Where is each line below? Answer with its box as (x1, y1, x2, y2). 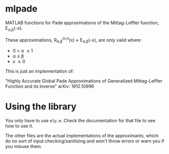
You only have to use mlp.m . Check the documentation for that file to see (5, 118, 155, 124)
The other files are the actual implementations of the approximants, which (5, 133, 159, 139)
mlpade (5, 3, 38, 15)
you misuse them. (5, 143, 42, 149)
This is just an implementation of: (5, 68, 74, 74)
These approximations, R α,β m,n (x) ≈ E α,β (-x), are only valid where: (5, 36, 142, 44)
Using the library (5, 101, 77, 112)
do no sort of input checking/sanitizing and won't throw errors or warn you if (5, 138, 164, 144)
